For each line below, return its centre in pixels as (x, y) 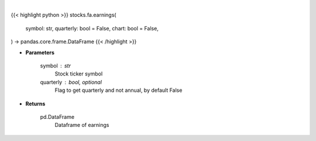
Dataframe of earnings (82, 125)
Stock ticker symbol (79, 74)
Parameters (40, 52)
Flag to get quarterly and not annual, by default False (118, 90)
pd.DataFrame (57, 116)
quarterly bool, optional (71, 82)
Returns (35, 104)
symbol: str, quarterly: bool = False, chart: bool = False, (92, 28)
